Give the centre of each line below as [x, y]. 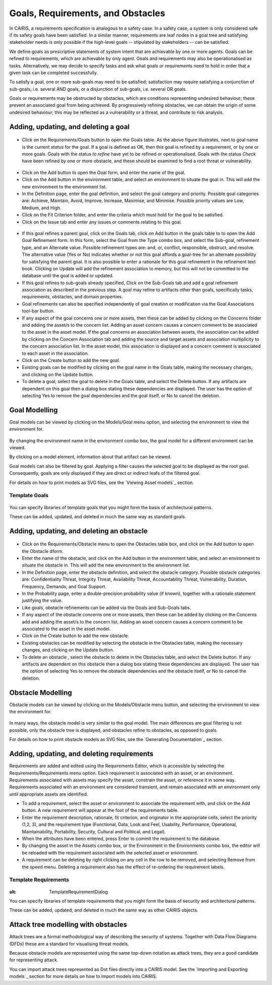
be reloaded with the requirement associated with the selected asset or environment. [110, 852]
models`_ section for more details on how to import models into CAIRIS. [83, 976]
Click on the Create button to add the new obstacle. [76, 636]
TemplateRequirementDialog [79, 892]
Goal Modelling [33, 410]
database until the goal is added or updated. [68, 276]
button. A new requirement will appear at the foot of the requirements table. [100, 810]
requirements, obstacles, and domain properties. [73, 297]
